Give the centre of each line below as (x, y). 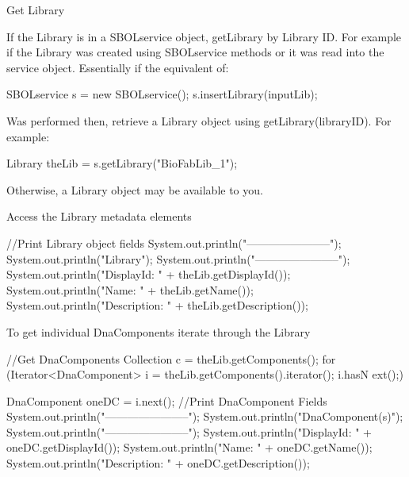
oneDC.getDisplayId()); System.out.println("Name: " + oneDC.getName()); (189, 447)
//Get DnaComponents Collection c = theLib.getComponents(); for (171, 358)
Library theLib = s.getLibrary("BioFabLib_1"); (122, 163)
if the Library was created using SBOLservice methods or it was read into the (195, 52)
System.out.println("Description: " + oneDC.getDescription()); (158, 463)
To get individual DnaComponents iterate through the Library (159, 331)
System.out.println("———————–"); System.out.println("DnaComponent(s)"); (205, 416)
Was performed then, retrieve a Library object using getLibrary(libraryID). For (199, 120)
